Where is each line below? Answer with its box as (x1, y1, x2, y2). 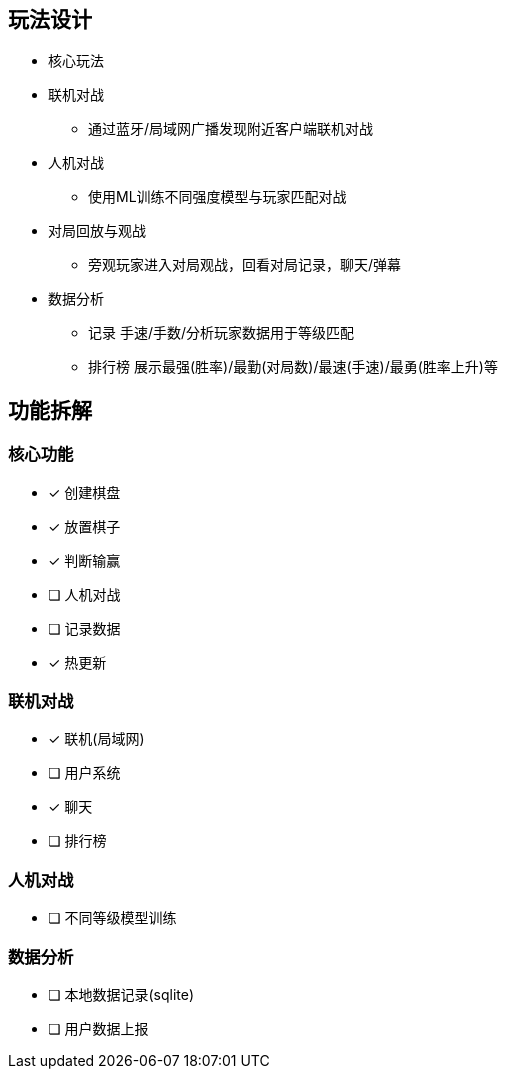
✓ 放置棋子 (48, 517, 121, 535)
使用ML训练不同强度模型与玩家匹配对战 (88, 188, 347, 206)
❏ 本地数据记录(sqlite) (48, 985, 195, 1003)
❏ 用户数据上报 (48, 1019, 149, 1037)
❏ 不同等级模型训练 (48, 909, 177, 927)
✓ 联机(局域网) (48, 730, 145, 748)
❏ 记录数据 (48, 619, 121, 637)
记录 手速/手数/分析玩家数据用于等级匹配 (88, 324, 355, 342)
